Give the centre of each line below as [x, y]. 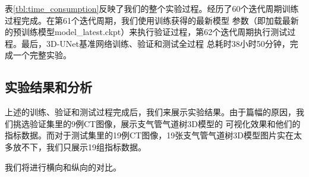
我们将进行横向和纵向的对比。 [63, 167]
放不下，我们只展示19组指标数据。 [79, 146]
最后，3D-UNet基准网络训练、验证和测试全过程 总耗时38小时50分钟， [155, 43]
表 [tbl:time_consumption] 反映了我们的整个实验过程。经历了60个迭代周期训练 [152, 8]
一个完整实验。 [42, 55]
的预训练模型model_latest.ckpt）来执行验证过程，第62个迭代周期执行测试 [146, 32]
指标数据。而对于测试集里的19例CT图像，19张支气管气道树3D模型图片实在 [149, 135]
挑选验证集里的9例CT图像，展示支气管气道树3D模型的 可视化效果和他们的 [157, 123]
